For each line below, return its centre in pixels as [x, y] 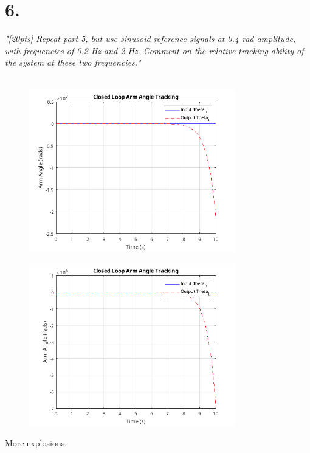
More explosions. [36, 443]
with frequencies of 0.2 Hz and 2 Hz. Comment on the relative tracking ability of [154, 50]
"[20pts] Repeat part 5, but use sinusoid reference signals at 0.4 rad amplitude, [150, 39]
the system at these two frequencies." [73, 62]
